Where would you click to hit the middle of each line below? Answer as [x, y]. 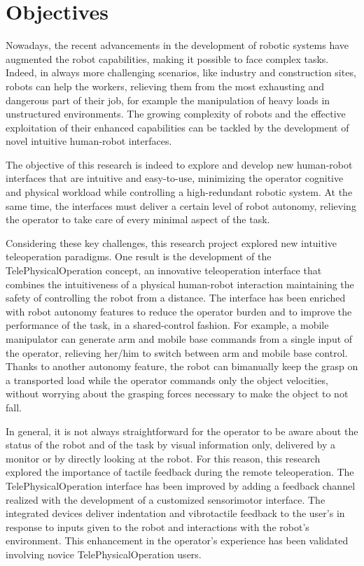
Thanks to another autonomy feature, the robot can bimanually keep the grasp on [182, 366]
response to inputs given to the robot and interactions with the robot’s [157, 526]
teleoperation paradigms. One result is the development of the [139, 256]
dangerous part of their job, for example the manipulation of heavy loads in [168, 100]
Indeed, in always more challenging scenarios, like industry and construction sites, [181, 72]
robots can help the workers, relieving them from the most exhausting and [165, 86]
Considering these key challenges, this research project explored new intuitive [171, 242]
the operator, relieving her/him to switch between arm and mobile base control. [177, 352]
